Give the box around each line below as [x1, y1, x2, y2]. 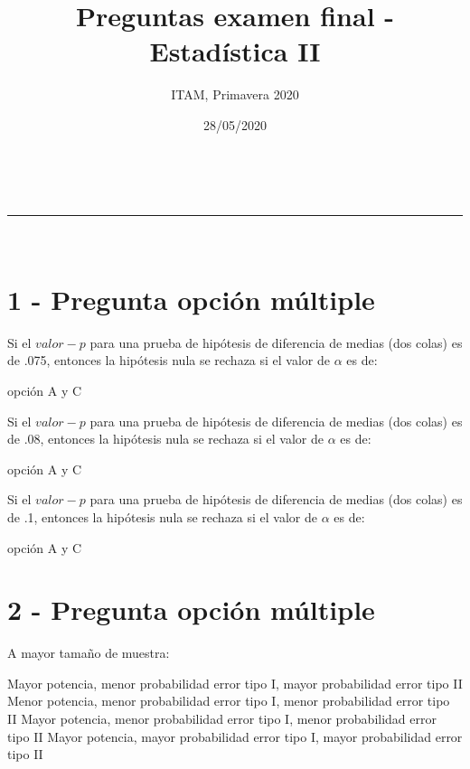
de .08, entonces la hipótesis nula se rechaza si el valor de [7, 429, 324, 448]
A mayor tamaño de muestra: [7, 643, 170, 662]
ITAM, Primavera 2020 [171, 85, 299, 104]
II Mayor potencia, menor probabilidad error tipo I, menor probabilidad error [7, 709, 437, 728]
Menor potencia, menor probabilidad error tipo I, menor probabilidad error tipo [7, 691, 450, 710]
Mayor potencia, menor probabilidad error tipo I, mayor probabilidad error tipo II [7, 673, 463, 692]
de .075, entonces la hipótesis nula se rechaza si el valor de [7, 351, 331, 370]
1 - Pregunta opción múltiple [7, 280, 375, 317]
